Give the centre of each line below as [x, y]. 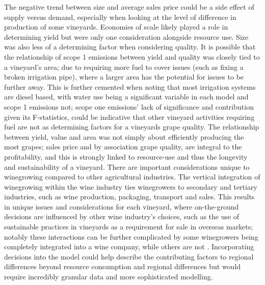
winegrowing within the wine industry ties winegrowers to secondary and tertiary [131, 186]
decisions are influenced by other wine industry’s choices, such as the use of [122, 216]
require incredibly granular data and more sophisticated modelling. [109, 277]
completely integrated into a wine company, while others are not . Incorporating [129, 247]
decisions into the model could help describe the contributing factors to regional [129, 256]
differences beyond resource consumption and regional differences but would [123, 266]
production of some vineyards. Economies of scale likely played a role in [116, 27]
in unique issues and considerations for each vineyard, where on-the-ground [122, 206]
